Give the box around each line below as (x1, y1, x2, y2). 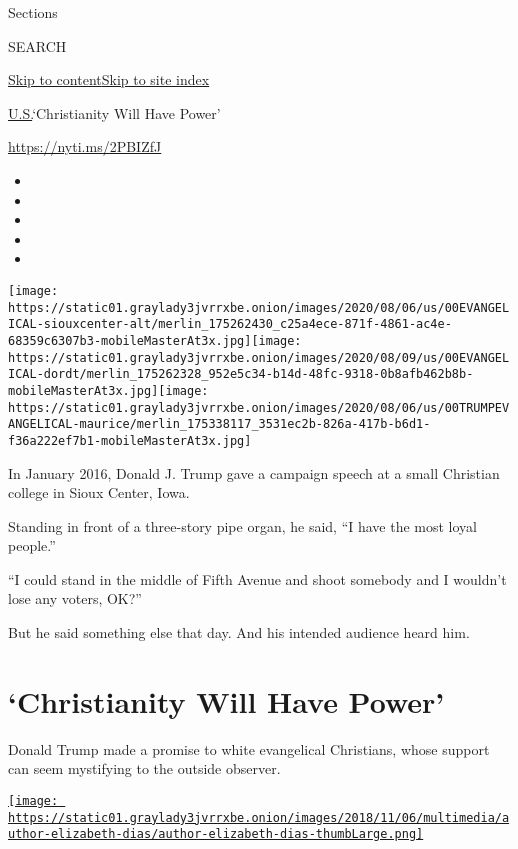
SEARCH (8, 35, 67, 56)
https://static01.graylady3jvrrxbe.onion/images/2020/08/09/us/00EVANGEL (8, 350, 510, 365)
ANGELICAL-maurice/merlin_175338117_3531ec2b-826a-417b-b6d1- (8, 417, 431, 432)
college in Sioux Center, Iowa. (8, 482, 190, 503)
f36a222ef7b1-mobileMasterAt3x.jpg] (8, 433, 252, 448)
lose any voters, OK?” (8, 588, 142, 609)
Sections (8, 2, 58, 22)
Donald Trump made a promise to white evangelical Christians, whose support (8, 738, 490, 759)
